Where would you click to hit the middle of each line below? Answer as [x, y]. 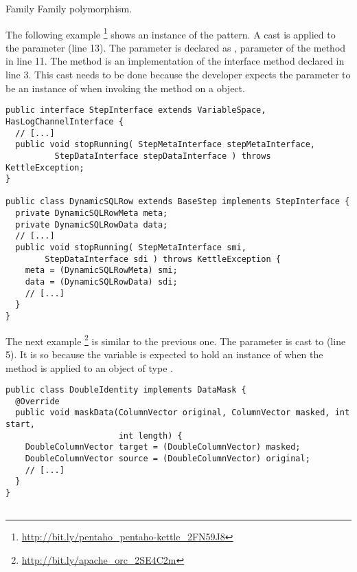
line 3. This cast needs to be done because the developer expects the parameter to [178, 75]
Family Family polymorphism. [69, 8]
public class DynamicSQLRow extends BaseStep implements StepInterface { [178, 202]
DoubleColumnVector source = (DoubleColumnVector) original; [168, 459]
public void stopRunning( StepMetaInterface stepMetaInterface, [165, 145]
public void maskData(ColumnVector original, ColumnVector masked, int [183, 413]
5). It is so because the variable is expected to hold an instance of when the [164, 354]
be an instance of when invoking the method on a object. [125, 88]
